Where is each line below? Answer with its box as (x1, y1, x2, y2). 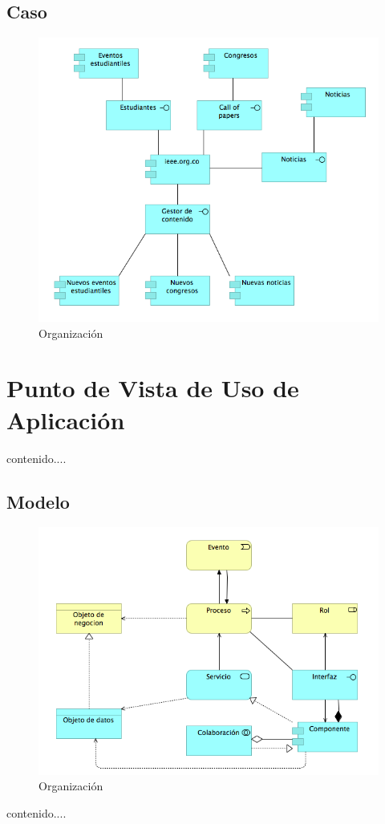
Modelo (6, 489, 70, 513)
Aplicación (6, 403, 125, 436)
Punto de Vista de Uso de (6, 371, 299, 404)
